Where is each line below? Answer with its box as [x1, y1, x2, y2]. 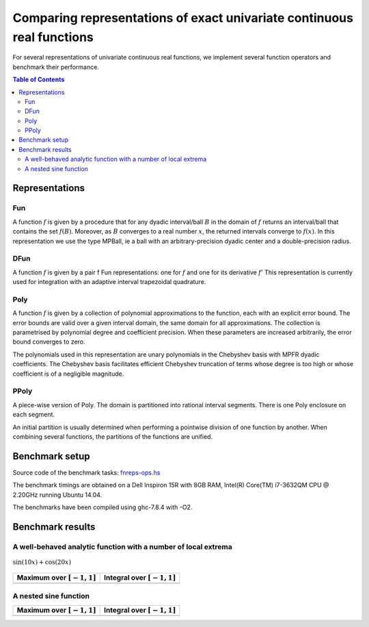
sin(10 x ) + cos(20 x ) [12, 558, 72, 566]
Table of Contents [12, 75, 65, 84]
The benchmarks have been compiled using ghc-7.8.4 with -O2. [12, 503, 193, 511]
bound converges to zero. [12, 337, 85, 346]
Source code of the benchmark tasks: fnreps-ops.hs [12, 468, 161, 476]
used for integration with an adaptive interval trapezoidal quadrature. [12, 278, 206, 286]
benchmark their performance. [12, 62, 99, 71]
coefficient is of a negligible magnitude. [12, 370, 124, 378]
